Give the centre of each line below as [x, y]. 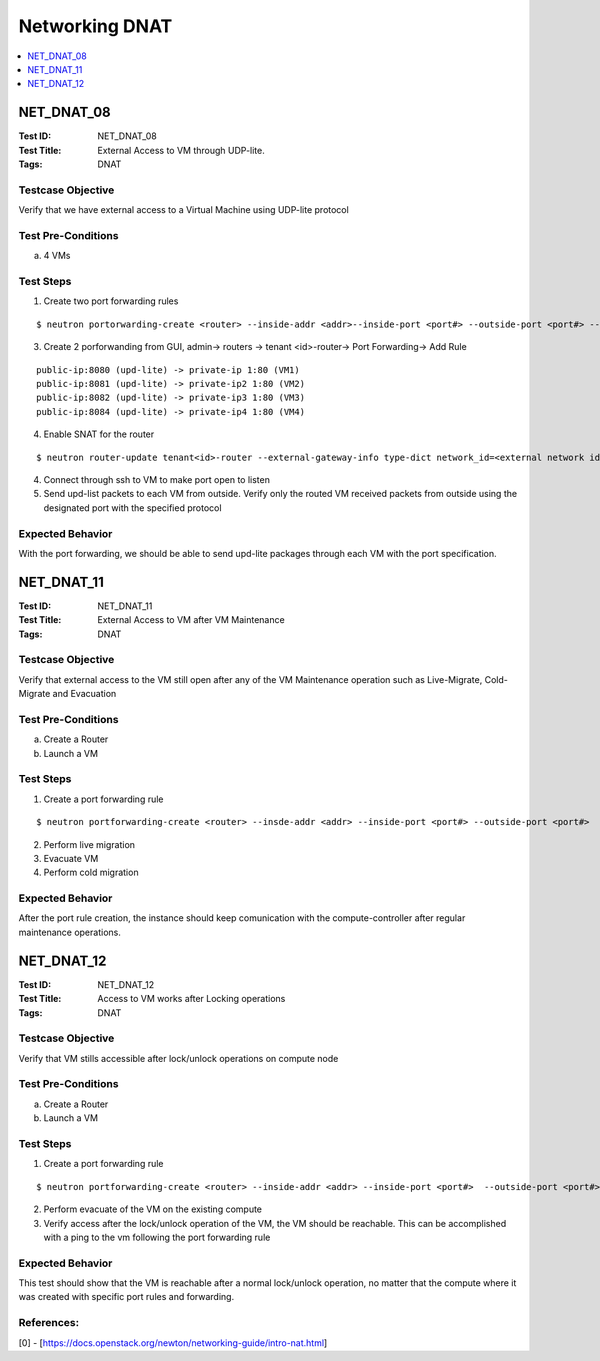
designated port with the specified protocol [132, 507]
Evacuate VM [71, 858]
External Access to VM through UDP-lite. [181, 150]
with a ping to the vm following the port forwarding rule [157, 1237]
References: [49, 1323]
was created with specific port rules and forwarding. [126, 1297]
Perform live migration [89, 844]
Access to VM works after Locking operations [191, 999]
